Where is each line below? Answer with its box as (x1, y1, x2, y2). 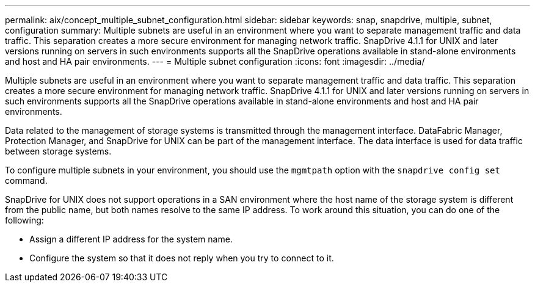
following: (5, 215, 44, 225)
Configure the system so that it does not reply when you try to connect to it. (29, 253, 334, 263)
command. (5, 175, 48, 186)
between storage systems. (5, 146, 112, 156)
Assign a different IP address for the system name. (29, 234, 233, 244)
